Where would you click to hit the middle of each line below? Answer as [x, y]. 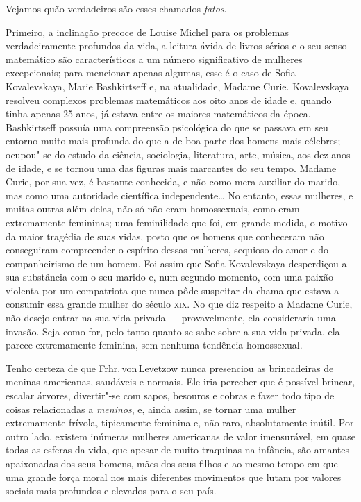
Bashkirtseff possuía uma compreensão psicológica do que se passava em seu [167, 127]
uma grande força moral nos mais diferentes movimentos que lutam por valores [174, 477]
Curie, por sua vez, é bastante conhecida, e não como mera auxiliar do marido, [173, 182]
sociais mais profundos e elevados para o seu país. [111, 491]
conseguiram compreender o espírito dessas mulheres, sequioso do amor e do [167, 250]
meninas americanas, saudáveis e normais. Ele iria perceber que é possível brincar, [180, 382]
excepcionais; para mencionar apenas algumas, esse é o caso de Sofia [151, 73]
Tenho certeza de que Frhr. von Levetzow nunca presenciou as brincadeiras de [170, 368]
